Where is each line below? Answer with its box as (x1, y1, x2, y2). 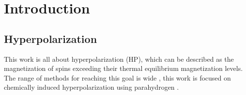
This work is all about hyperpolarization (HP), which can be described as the (4, 54, 234, 64)
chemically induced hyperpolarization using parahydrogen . (4, 82, 179, 92)
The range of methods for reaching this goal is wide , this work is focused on (4, 72, 231, 82)
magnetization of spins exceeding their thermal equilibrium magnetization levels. (4, 63, 243, 73)
